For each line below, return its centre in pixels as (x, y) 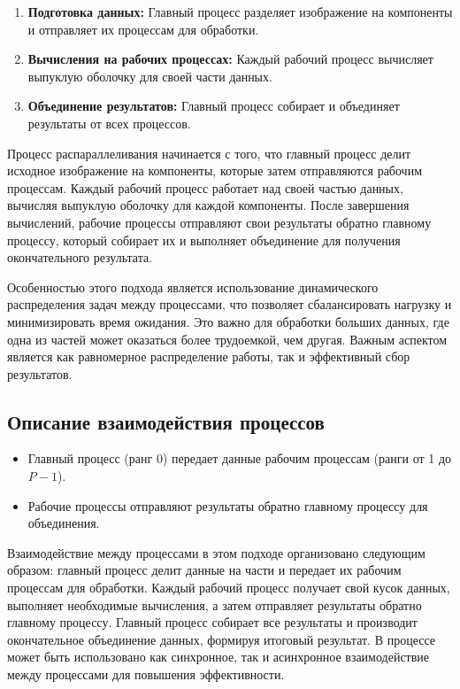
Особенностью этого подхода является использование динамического (193, 286)
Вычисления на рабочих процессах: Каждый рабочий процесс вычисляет (230, 59)
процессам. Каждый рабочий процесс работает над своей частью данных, (205, 187)
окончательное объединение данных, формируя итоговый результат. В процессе (222, 639)
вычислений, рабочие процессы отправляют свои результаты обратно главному (219, 222)
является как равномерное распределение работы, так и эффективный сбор (209, 356)
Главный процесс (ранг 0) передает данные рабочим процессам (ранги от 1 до (240, 458)
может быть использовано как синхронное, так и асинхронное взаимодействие (218, 657)
